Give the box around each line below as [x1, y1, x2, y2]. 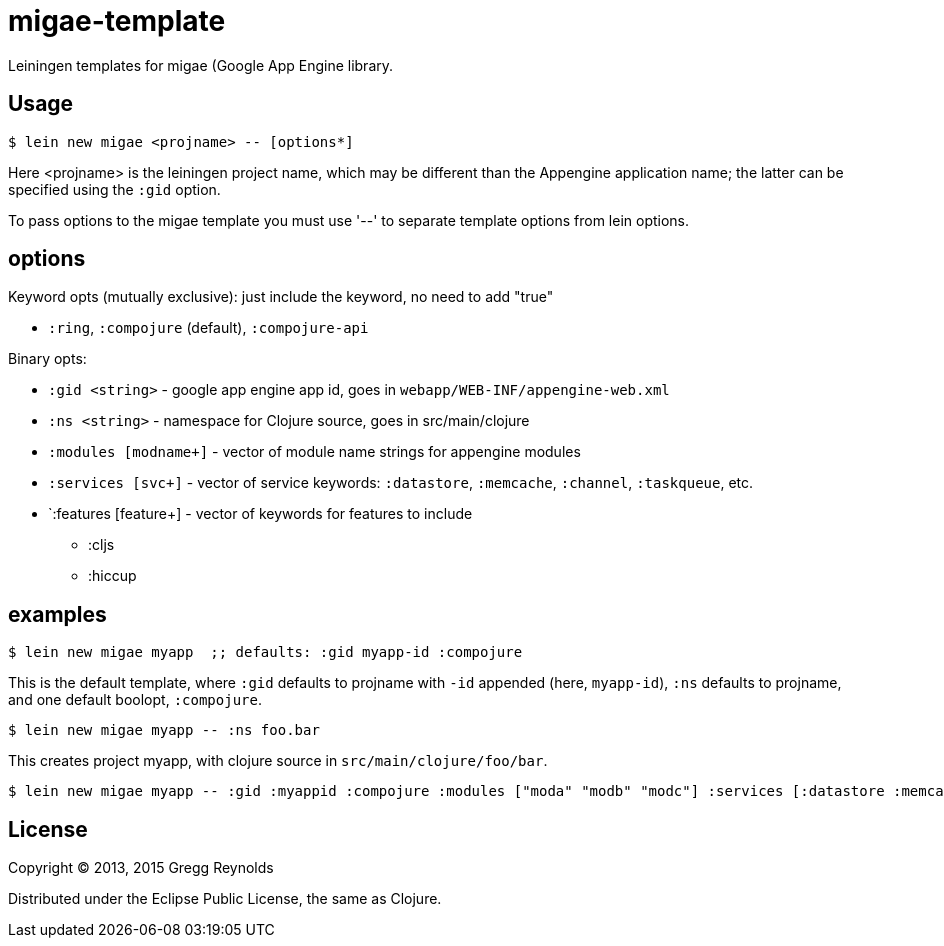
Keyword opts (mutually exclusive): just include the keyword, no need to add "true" [8, 288, 554, 306]
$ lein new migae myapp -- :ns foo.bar [8, 722, 320, 739]
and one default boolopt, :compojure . [8, 691, 262, 709]
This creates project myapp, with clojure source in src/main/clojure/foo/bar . [8, 752, 548, 770]
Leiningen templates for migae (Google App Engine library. [8, 56, 394, 74]
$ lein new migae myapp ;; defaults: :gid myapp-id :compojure [8, 644, 523, 661]
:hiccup [88, 567, 137, 585]
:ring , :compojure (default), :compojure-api [48, 319, 369, 337]
